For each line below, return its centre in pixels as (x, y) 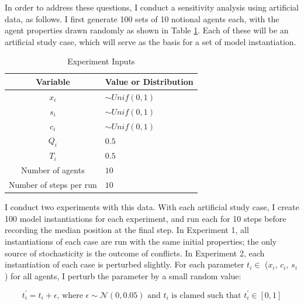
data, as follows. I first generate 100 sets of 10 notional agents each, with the (142, 18)
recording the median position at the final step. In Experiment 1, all (127, 230)
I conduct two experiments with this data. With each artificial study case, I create (152, 207)
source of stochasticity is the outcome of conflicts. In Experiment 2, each (135, 253)
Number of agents (53, 170)
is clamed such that (206, 295)
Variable (53, 81)
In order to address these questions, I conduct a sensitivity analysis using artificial (152, 7)
